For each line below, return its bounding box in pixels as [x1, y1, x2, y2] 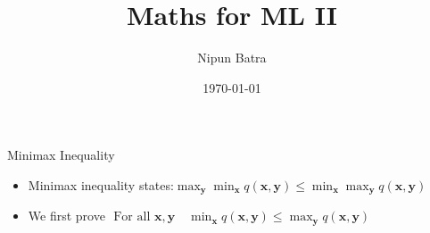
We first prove [28, 206, 105, 225]
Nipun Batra [197, 48, 267, 67]
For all [113, 211, 151, 224]
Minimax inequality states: [28, 175, 174, 194]
